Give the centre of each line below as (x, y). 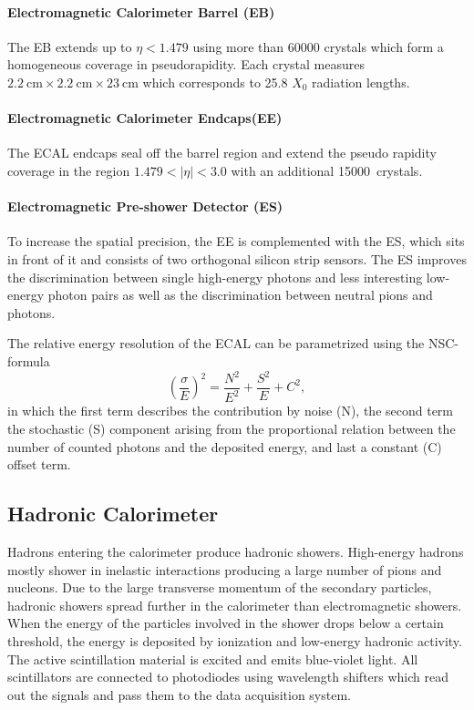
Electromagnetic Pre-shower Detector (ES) (145, 206)
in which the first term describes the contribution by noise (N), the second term (231, 411)
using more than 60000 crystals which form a (318, 46)
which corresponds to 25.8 (215, 82)
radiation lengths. (361, 82)
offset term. (39, 464)
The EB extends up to (70, 46)
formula (29, 360)
